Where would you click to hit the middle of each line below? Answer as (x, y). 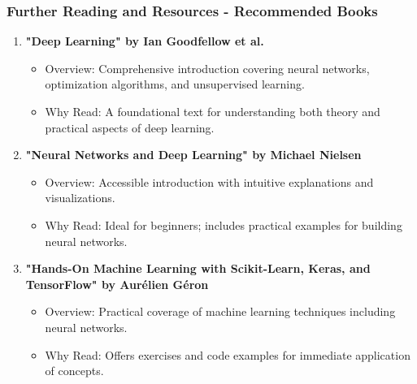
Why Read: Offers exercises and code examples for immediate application (228, 354)
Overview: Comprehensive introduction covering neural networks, (207, 68)
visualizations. (80, 198)
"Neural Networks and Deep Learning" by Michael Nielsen (193, 155)
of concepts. (74, 371)
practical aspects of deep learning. (130, 127)
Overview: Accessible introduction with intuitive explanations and (209, 181)
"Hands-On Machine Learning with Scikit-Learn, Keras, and (198, 268)
